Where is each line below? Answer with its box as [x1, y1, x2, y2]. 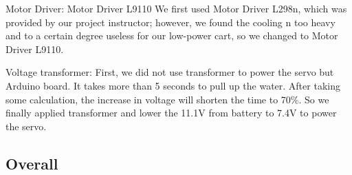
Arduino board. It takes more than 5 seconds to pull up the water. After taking [5, 78, 340, 92]
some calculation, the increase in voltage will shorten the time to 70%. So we [5, 92, 329, 106]
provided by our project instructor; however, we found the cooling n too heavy [5, 14, 335, 29]
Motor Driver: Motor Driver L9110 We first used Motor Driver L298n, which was [5, 1, 347, 15]
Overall [5, 152, 58, 174]
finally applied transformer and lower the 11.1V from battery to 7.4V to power [5, 105, 337, 120]
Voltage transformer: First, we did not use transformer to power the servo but [5, 65, 334, 79]
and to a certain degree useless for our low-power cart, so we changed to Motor [5, 28, 338, 43]
